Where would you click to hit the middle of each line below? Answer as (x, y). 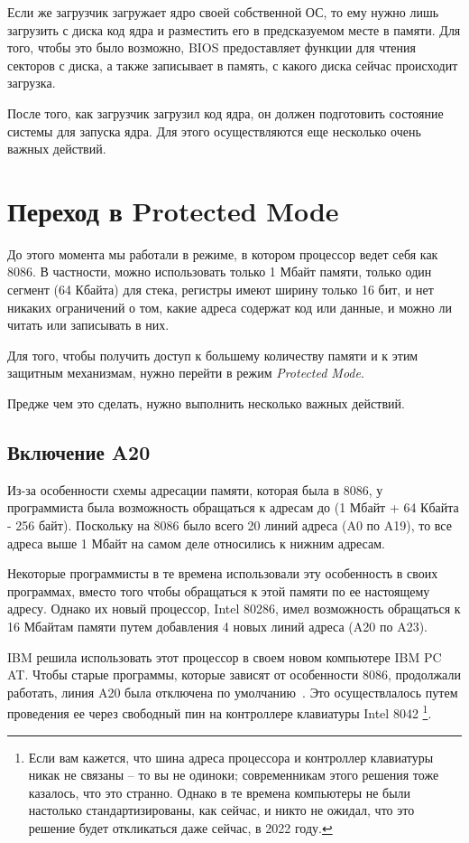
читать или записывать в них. (88, 325)
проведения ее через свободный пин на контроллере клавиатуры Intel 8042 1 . (220, 712)
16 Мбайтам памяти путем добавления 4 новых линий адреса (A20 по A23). (217, 626)
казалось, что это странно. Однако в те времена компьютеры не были (220, 792)
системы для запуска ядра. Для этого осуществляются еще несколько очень (214, 131)
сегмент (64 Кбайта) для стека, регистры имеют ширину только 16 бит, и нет (221, 290)
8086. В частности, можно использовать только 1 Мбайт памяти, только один (220, 272)
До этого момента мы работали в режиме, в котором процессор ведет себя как (223, 253)
